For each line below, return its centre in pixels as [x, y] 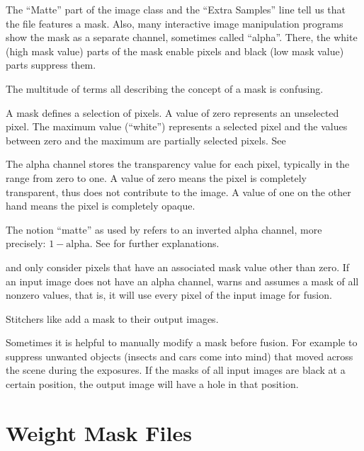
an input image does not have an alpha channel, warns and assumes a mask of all [182, 281]
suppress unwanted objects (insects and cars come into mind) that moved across [180, 356]
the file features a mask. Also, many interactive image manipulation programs [175, 23]
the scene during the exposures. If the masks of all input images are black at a [176, 370]
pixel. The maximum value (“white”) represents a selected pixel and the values [177, 126]
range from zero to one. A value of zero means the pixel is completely [156, 177]
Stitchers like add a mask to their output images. [112, 318]
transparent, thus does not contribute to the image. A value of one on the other [178, 192]
